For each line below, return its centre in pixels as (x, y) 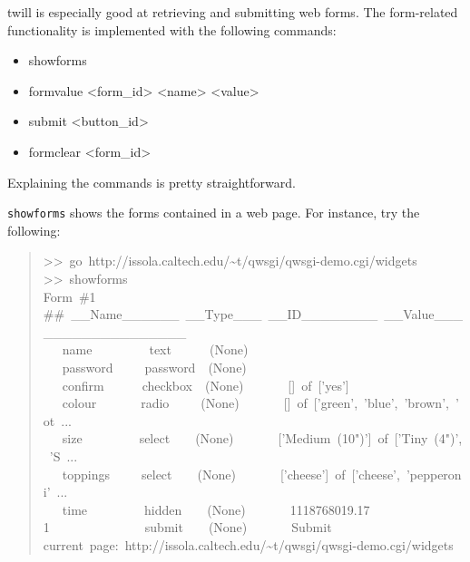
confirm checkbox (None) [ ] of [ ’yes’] (206, 385)
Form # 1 (69, 296)
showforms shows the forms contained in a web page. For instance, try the (214, 213)
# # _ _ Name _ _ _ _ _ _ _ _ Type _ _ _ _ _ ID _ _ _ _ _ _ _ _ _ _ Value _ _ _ (253, 314)
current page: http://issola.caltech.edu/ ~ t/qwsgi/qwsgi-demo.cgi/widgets (248, 544)
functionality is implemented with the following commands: (172, 29)
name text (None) (155, 349)
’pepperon (434, 474)
